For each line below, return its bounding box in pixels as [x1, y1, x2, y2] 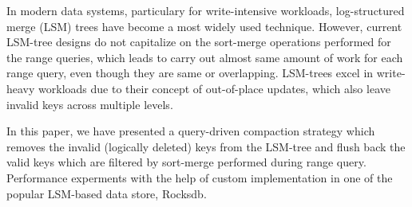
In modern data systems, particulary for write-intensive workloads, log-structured [6, 2, 405, 18]
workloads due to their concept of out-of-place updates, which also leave [38, 80, 390, 96]
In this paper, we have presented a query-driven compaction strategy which [6, 123, 375, 139]
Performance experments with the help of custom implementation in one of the [6, 169, 393, 186]
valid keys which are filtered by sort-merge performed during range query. [6, 154, 366, 170]
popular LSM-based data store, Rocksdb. [6, 185, 207, 201]
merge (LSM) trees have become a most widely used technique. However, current [6, 18, 402, 34]
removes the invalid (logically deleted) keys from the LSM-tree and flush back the [6, 138, 406, 154]
